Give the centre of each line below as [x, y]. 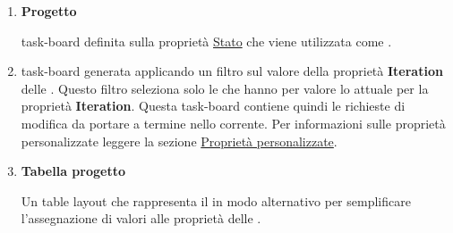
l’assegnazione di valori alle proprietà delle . [141, 218]
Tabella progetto [73, 171]
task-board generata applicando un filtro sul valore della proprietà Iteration [232, 71]
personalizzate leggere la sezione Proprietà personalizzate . [179, 141]
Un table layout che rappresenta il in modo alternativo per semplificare [216, 200]
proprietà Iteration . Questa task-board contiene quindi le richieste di [213, 106]
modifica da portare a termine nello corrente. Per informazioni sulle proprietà [233, 123]
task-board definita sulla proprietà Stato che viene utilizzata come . [206, 41]
